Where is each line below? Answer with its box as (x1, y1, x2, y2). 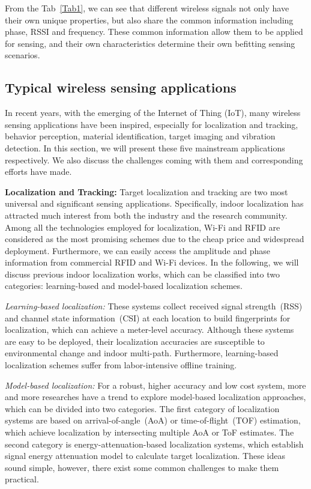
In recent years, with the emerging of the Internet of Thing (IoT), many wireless (5, 106, 301, 119)
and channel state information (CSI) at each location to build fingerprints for (5, 311, 291, 324)
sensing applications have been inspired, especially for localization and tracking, (5, 118, 298, 130)
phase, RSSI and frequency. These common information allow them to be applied (5, 25, 303, 38)
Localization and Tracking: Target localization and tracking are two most (5, 185, 288, 198)
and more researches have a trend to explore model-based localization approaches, (5, 390, 306, 403)
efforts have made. (5, 165, 72, 178)
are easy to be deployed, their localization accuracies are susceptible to (5, 335, 265, 347)
